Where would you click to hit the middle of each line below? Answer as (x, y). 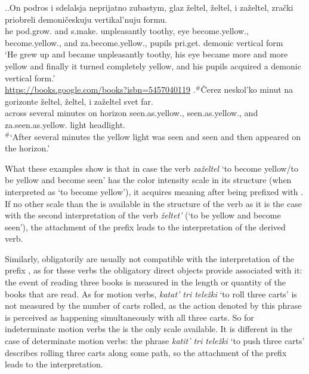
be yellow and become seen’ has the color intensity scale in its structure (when (148, 180)
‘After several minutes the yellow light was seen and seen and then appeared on (155, 136)
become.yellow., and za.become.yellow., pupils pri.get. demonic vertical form (144, 42)
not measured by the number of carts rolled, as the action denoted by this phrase (153, 305)
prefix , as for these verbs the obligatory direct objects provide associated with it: (154, 270)
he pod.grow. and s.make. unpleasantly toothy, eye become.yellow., (127, 31)
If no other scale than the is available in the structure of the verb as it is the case (153, 203)
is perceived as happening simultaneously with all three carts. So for (129, 317)
